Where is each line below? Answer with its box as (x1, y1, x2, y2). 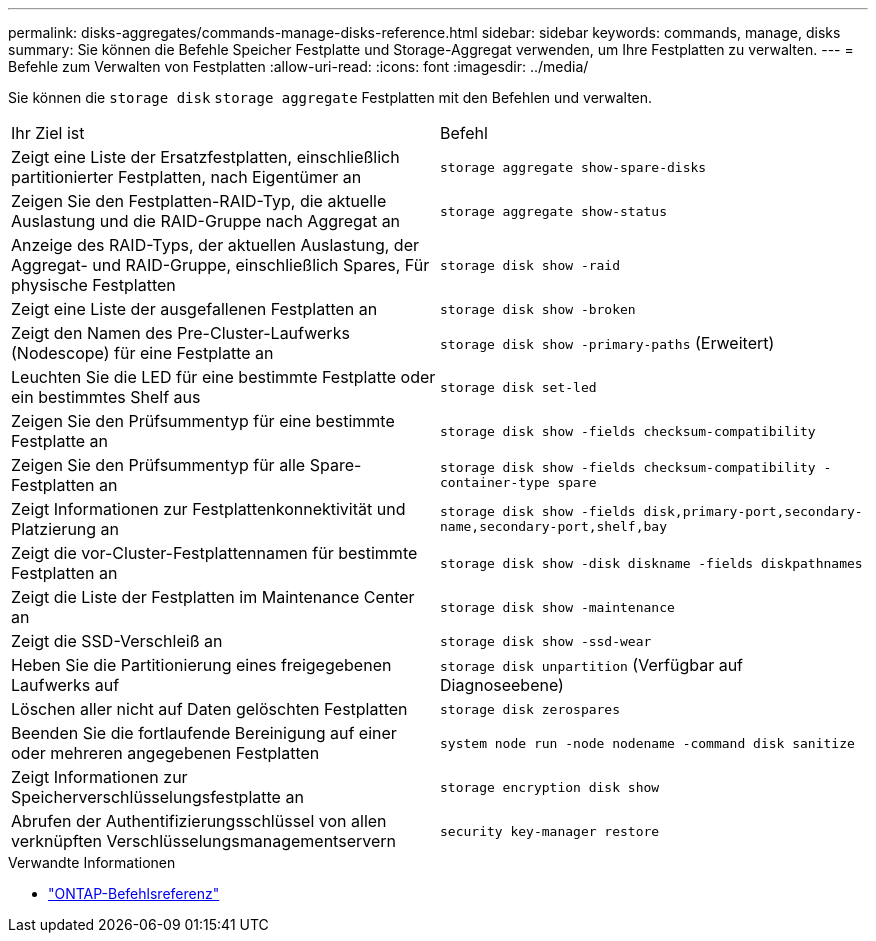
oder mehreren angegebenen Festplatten (11, 743, 320, 763)
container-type (440, 475, 550, 490)
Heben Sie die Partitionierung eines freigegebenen (11, 655, 392, 675)
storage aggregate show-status (440, 203, 667, 219)
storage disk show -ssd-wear (440, 633, 652, 649)
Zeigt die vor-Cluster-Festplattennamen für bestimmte (11, 543, 418, 563)
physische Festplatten (11, 275, 176, 295)
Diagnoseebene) (440, 675, 564, 695)
